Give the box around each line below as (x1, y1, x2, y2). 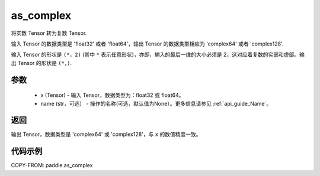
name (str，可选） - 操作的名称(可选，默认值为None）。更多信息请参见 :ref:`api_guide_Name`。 (40, 100, 272, 107)
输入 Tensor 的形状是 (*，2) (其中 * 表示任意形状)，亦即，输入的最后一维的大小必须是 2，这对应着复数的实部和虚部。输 (11, 51, 305, 58)
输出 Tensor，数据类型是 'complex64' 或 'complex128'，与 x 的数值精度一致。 (11, 131, 201, 138)
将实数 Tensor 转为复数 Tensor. (11, 30, 87, 37)
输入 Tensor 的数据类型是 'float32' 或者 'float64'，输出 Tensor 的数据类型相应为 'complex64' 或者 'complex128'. (11, 40, 284, 47)
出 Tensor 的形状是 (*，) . (11, 59, 72, 66)
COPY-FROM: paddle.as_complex (11, 162, 93, 169)
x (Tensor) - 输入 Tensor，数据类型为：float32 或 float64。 (40, 92, 184, 99)
